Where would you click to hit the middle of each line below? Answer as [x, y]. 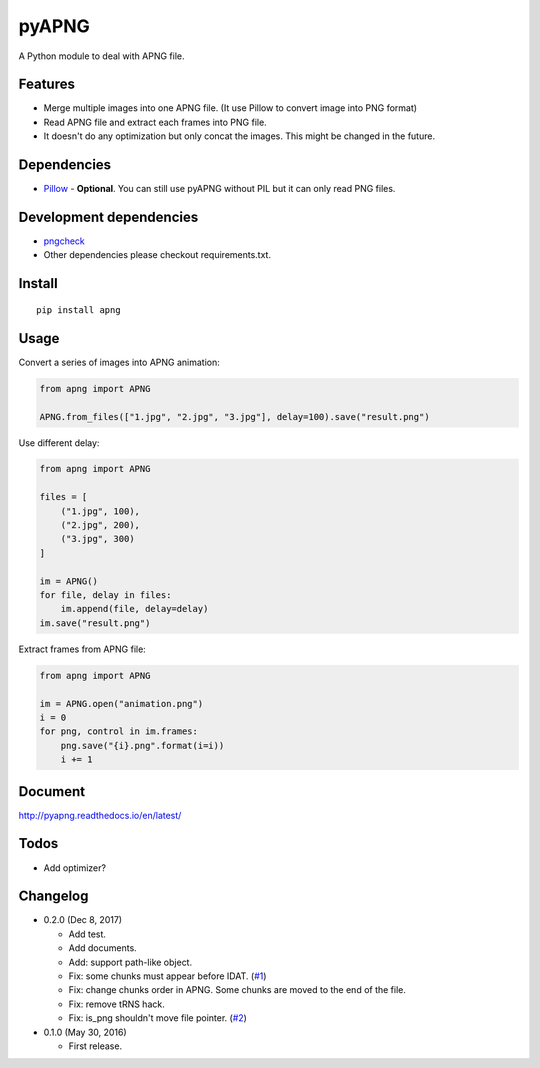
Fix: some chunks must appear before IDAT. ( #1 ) [167, 976]
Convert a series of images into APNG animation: [119, 362]
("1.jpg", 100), [100, 511]
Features [46, 84]
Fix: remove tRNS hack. [116, 1004]
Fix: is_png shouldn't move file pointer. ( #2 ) [157, 1018]
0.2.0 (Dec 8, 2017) [83, 920]
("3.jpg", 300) [97, 539]
